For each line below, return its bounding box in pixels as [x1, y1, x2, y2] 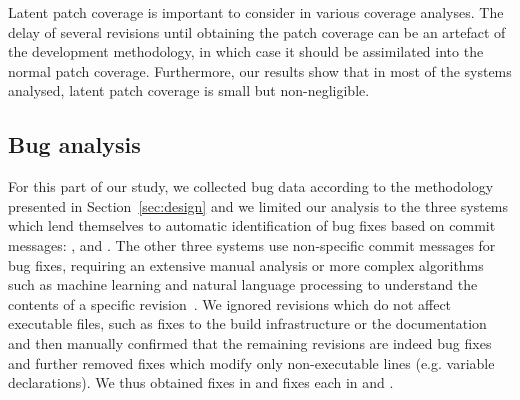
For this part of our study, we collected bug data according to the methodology [8, 176, 494, 197]
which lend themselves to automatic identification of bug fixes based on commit [8, 215, 496, 236]
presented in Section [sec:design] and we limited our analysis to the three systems [8, 195, 509, 216]
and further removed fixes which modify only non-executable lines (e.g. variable [8, 352, 495, 373]
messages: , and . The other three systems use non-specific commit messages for [8, 234, 496, 255]
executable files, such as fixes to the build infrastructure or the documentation [8, 313, 487, 334]
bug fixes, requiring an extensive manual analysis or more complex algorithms [8, 254, 484, 275]
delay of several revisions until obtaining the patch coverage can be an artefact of [8, 21, 506, 42]
